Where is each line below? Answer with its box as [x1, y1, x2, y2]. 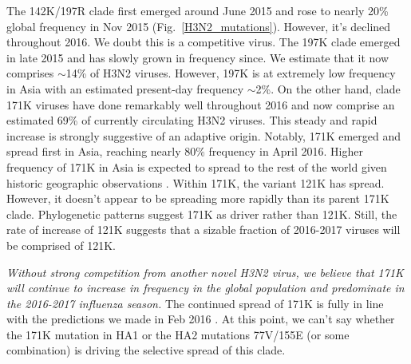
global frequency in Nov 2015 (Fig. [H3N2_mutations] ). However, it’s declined [6, 18, 391, 34]
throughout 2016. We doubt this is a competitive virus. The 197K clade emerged [6, 34, 401, 50]
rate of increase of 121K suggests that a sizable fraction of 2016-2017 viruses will [6, 221, 401, 238]
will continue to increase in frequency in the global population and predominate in [6, 279, 405, 296]
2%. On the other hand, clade [255, 80, 401, 97]
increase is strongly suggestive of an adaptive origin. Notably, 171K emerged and [6, 127, 401, 144]
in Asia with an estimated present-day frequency [6, 80, 244, 97]
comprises [6, 65, 54, 81]
